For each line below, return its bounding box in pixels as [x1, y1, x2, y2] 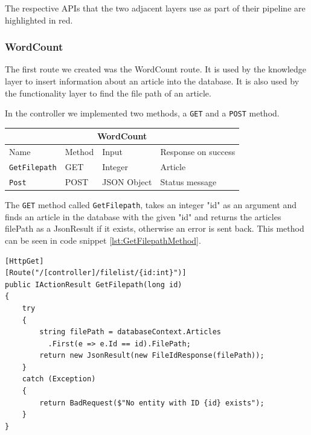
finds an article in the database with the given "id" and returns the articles [5, 210, 281, 223]
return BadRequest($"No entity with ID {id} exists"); [39, 398, 265, 407]
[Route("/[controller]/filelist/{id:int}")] [5, 268, 187, 278]
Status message [160, 175, 217, 188]
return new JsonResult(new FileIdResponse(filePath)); [39, 351, 265, 360]
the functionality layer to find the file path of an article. [5, 86, 211, 99]
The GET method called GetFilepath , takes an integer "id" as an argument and [5, 198, 297, 211]
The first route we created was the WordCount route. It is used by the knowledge [5, 63, 307, 75]
